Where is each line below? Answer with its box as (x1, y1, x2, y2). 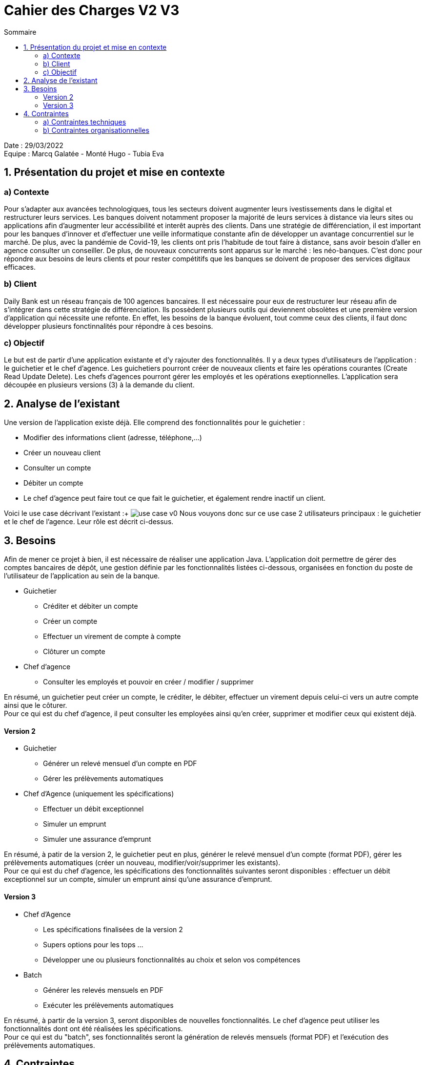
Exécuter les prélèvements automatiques (43, 1001, 174, 1009)
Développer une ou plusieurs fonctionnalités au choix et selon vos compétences (43, 955, 301, 964)
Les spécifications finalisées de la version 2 (43, 925, 183, 934)
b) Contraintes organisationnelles (43, 126, 149, 134)
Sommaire (4, 27, 37, 36)
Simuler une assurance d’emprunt (43, 835, 151, 844)
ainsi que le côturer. (4, 701, 67, 710)
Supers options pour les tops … (43, 940, 143, 949)
